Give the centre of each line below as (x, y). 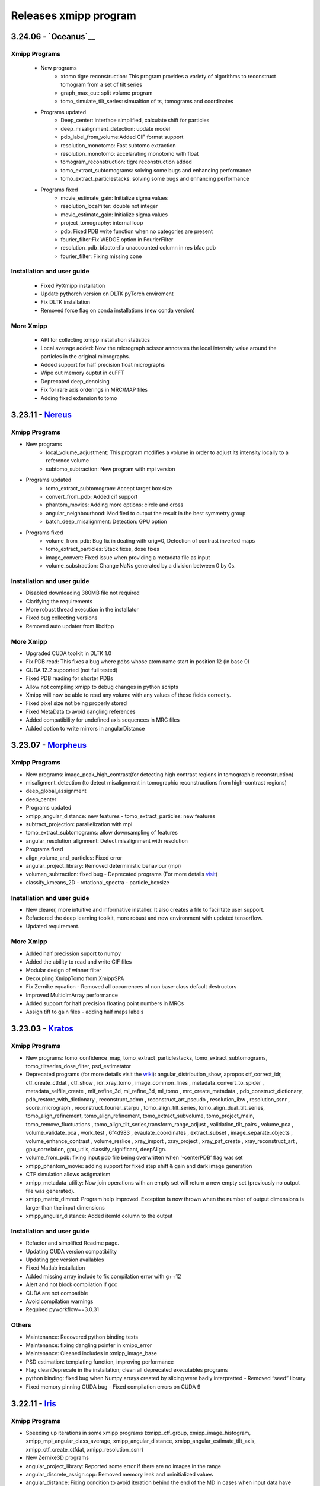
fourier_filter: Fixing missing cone (101, 256)
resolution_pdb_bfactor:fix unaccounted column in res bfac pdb (138, 248)
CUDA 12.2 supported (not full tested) (72, 670)
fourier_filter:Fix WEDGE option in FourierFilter (117, 239)
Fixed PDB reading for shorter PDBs (70, 678)
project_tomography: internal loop (102, 223)
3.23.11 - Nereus (41, 415)
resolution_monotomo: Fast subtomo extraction (118, 145)
